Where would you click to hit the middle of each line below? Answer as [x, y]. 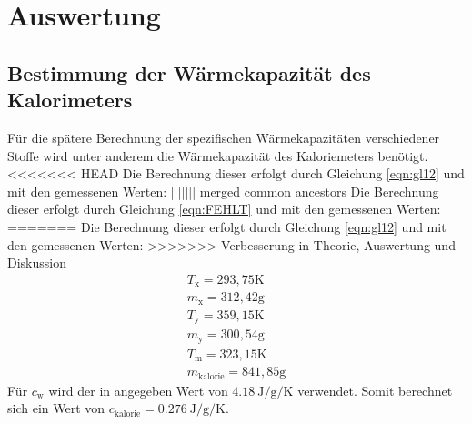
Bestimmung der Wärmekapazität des [189, 72]
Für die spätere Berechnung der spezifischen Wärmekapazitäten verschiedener [224, 137]
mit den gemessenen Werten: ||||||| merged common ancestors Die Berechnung [223, 191]
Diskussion [37, 262]
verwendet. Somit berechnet [375, 390]
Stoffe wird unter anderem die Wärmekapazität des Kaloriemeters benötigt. [218, 155]
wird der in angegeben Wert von [138, 390]
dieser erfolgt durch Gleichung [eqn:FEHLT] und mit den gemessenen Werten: [224, 209]
